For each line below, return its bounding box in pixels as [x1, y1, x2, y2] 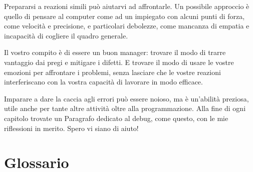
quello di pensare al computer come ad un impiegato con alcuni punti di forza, [4, 10, 245, 21]
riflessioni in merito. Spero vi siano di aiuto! [4, 122, 139, 133]
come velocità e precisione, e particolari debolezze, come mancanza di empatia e [4, 20, 249, 31]
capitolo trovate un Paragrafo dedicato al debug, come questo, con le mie [4, 112, 228, 123]
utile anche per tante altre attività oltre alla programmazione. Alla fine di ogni [4, 103, 246, 113]
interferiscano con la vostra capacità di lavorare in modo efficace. [4, 76, 203, 87]
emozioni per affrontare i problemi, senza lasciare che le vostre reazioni [4, 66, 221, 77]
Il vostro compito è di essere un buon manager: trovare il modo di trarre [4, 47, 226, 57]
